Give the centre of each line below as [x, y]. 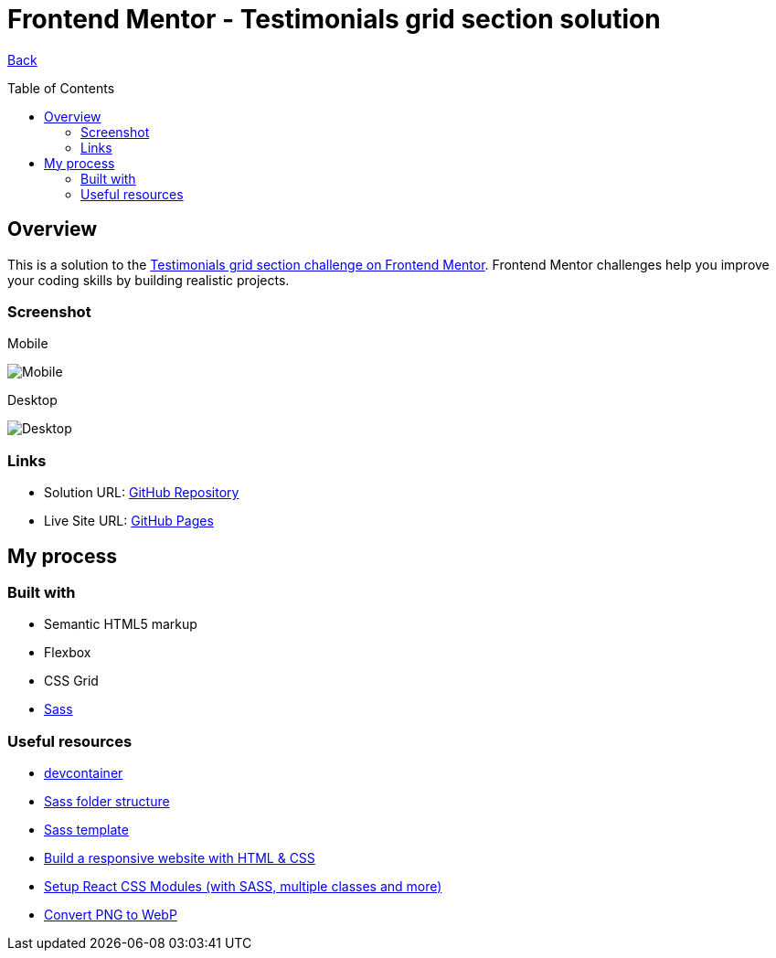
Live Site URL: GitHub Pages [129, 521]
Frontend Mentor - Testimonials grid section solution [334, 19]
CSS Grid [71, 681]
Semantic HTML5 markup [121, 624]
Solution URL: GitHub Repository [142, 493]
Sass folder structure [107, 802]
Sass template [86, 830]
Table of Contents [61, 88]
